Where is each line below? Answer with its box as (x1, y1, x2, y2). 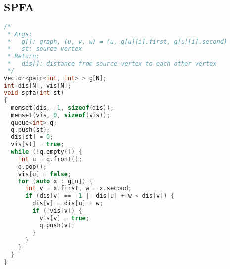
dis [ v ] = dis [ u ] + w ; (32, 200, 103, 207)
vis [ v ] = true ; (39, 214, 89, 222)
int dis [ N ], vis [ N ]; (4, 82, 72, 90)
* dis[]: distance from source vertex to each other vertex (7, 60, 217, 67)
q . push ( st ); (11, 126, 50, 134)
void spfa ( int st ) (4, 90, 64, 97)
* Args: (7, 31, 33, 38)
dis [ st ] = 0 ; (11, 134, 54, 141)
